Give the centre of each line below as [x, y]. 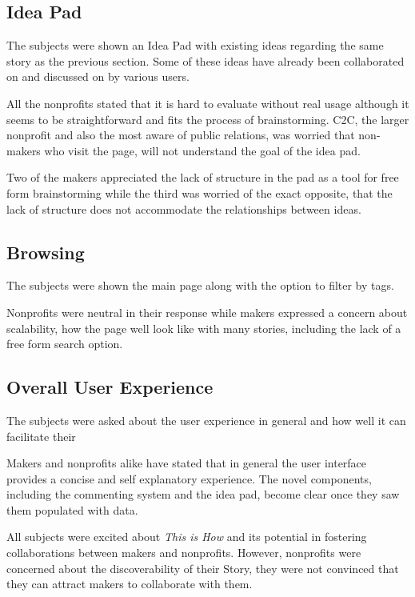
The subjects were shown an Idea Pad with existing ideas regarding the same [195, 45]
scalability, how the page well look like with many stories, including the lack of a [204, 328]
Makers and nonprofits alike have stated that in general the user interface [187, 463]
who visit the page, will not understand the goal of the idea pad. [202, 150]
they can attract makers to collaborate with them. [130, 584]
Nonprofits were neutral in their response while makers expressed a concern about [207, 312]
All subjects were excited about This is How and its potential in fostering [187, 537]
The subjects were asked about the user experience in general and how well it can [206, 420]
